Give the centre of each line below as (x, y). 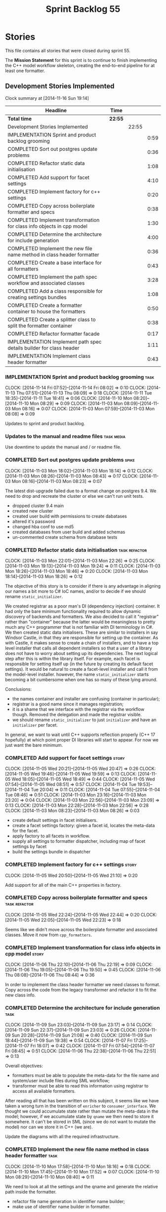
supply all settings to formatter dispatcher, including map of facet (79, 841)
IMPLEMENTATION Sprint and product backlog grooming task (80, 377)
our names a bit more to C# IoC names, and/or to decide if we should (75, 591)
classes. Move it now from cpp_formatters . (49, 935)
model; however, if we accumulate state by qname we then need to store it (80, 1117)
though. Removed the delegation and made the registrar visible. (77, 714)
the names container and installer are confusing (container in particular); (86, 698)
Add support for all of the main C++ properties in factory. (63, 885)
